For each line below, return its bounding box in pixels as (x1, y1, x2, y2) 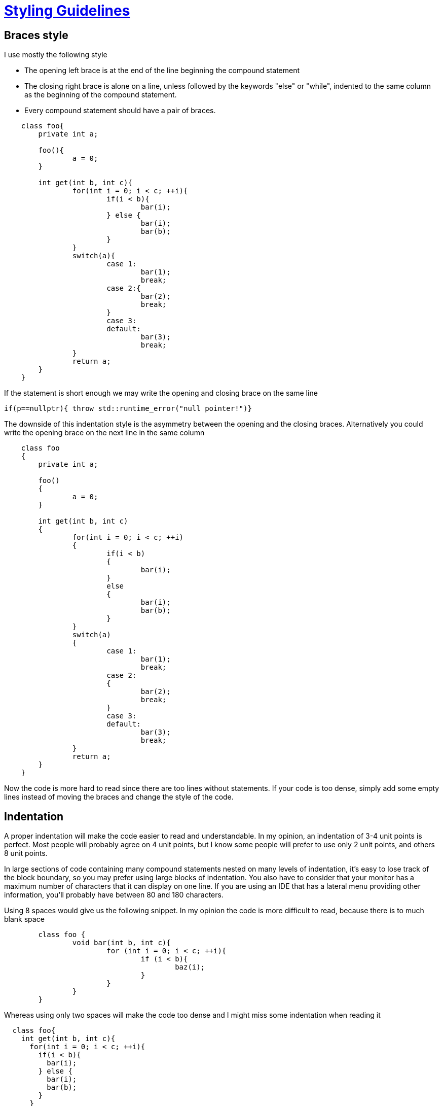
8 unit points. (4, 849, 48, 858)
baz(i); (175, 963, 205, 972)
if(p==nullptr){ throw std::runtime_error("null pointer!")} (4, 404, 252, 413)
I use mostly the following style (4, 50, 107, 59)
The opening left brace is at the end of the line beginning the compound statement (24, 66, 300, 75)
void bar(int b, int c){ (72, 939, 171, 947)
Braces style (4, 28, 68, 42)
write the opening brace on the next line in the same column (4, 428, 205, 437)
